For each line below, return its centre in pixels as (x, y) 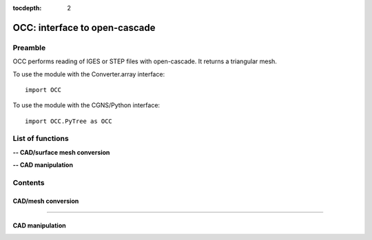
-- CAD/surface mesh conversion (61, 152)
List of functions (41, 139)
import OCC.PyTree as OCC (69, 121)
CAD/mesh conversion (46, 201)
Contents (29, 183)
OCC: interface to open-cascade (84, 28)
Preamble (29, 47)
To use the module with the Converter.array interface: (89, 74)
